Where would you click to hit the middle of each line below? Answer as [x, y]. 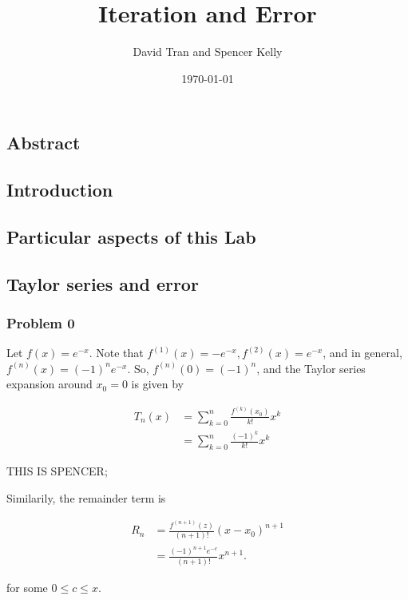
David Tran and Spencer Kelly [208, 52]
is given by [157, 384]
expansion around [50, 384]
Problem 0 [41, 322]
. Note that [116, 353]
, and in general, [362, 353]
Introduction [60, 190]
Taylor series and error [103, 283]
